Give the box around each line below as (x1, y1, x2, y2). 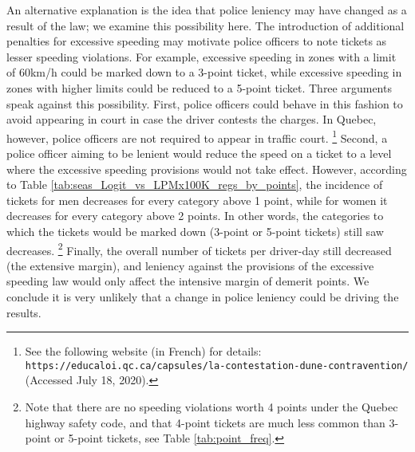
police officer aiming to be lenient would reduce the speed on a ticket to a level (6, 145, 392, 161)
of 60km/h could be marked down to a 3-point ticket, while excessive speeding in (6, 64, 402, 81)
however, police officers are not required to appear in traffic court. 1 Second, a (6, 127, 388, 146)
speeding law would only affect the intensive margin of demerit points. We (6, 273, 370, 289)
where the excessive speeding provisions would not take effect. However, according (6, 160, 407, 177)
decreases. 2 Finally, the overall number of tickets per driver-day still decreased (6, 239, 392, 258)
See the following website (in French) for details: (25, 343, 262, 360)
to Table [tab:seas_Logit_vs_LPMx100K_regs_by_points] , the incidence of (6, 176, 383, 193)
